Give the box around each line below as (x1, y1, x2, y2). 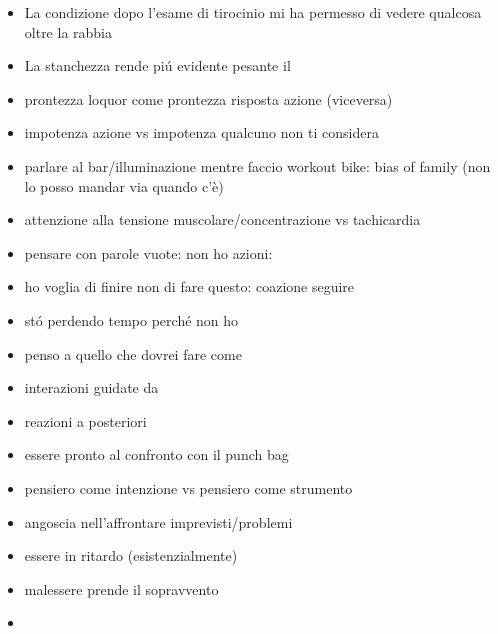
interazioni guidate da (24, 377, 159, 398)
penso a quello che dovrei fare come (24, 343, 242, 364)
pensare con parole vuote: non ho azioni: (24, 242, 273, 263)
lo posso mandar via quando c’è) (24, 175, 224, 196)
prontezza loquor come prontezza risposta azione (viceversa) (24, 88, 393, 109)
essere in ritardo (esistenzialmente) (24, 545, 238, 566)
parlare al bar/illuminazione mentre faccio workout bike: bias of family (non (24, 155, 491, 176)
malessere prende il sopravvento (24, 578, 219, 599)
